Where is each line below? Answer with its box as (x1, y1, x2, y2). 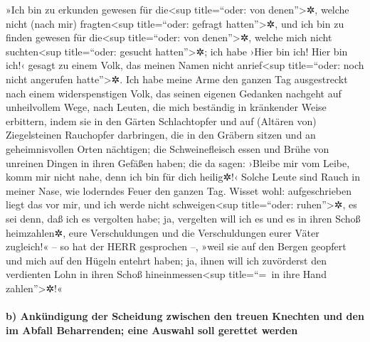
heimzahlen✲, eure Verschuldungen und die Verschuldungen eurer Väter (6, 225, 319, 240)
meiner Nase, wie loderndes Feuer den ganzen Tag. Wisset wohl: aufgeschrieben (6, 183, 352, 198)
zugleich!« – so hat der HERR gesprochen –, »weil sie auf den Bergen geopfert (6, 239, 347, 254)
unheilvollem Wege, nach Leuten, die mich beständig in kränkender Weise (6, 100, 327, 114)
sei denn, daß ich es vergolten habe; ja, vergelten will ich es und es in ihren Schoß (6, 210, 361, 225)
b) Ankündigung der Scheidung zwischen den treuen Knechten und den (6, 309, 364, 324)
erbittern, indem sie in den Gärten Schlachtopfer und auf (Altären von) (6, 113, 317, 128)
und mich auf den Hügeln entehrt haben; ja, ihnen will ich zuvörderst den (6, 252, 327, 267)
